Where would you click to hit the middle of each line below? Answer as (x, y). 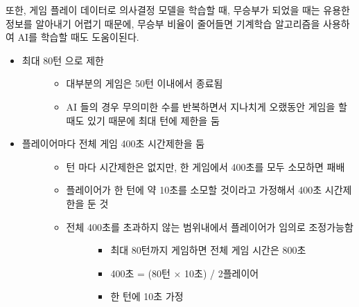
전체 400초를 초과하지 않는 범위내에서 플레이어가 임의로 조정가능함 (210, 226)
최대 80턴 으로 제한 (63, 60)
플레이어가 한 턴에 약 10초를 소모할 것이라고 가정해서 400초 (194, 190)
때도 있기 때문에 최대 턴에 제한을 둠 (143, 120)
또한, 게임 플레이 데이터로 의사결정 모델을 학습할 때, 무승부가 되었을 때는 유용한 (178, 10)
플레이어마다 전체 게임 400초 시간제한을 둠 (113, 143)
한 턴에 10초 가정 (147, 296)
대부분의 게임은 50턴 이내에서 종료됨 (145, 83)
